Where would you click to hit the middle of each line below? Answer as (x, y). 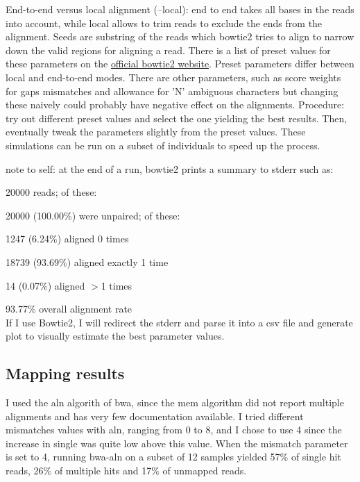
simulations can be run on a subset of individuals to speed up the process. (163, 145)
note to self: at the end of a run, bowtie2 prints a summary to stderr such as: (170, 168)
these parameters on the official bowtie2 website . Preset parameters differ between (180, 64)
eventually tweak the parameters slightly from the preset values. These (156, 132)
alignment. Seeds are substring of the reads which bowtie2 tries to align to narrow (180, 36)
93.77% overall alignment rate (69, 309)
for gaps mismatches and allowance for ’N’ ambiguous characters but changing (172, 91)
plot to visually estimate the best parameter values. (115, 336)
